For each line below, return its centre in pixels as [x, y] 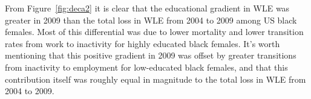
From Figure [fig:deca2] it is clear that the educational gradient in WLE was [147, 8]
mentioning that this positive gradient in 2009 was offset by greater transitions [151, 55]
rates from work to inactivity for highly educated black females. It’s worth [142, 43]
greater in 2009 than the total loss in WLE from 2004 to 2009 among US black [151, 20]
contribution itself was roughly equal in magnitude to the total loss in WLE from [155, 79]
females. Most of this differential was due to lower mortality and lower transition [154, 32]
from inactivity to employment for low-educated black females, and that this [146, 67]
